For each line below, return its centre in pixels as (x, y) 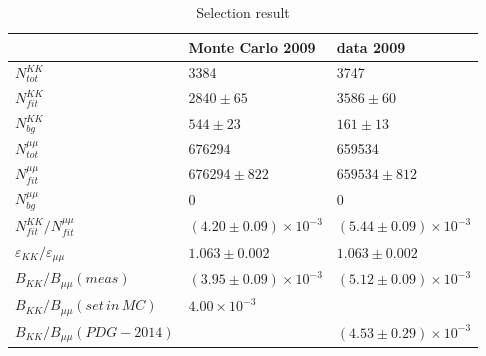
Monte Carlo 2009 (252, 46)
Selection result (243, 12)
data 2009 (371, 46)
